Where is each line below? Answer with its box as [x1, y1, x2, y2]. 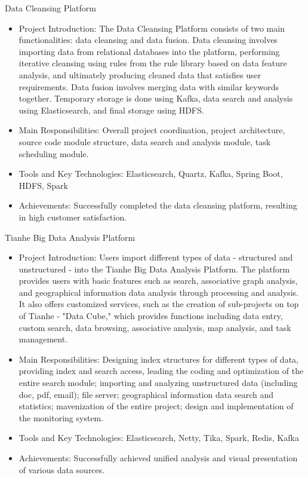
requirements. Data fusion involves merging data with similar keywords [19, 80, 279, 93]
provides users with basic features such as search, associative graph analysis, [19, 274, 298, 287]
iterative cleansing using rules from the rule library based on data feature [19, 57, 287, 69]
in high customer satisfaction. [19, 210, 127, 223]
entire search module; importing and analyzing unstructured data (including [19, 376, 298, 389]
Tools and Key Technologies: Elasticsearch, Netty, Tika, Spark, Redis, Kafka [19, 431, 299, 444]
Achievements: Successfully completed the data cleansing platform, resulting [19, 199, 297, 212]
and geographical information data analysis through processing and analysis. [19, 286, 298, 298]
